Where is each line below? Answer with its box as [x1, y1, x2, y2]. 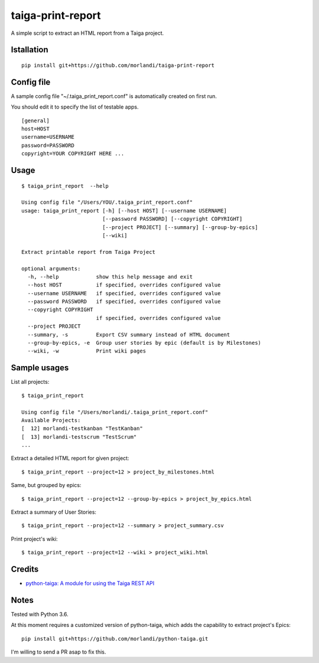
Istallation [11, 45, 48, 55]
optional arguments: [21, 265, 81, 272]
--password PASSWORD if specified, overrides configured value [27, 298, 221, 305]
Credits [11, 564, 39, 574]
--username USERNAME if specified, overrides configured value [27, 290, 221, 296]
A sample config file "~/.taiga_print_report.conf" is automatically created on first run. [11, 92, 217, 100]
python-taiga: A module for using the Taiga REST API [25, 580, 155, 587]
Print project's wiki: [11, 535, 58, 543]
